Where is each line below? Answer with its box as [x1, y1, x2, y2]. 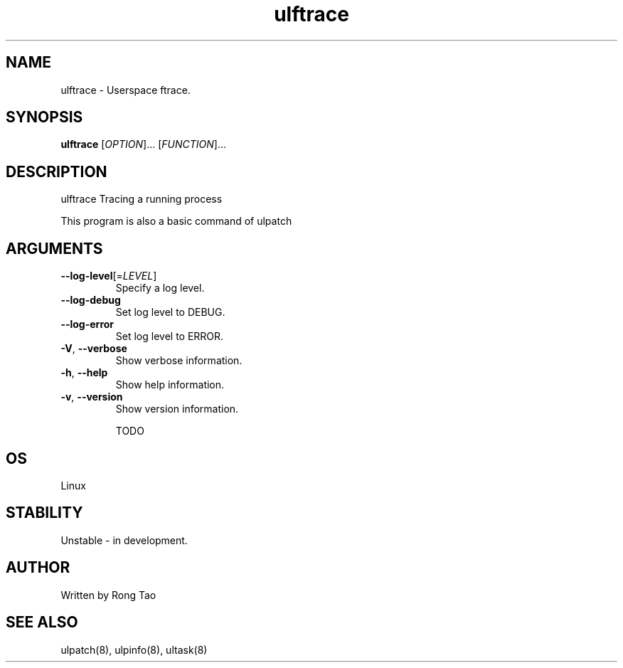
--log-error [60, 318, 115, 331]
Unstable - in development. [60, 534, 188, 546]
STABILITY [6, 504, 83, 522]
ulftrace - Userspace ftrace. [60, 83, 191, 96]
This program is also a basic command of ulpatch [60, 215, 292, 228]
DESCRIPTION [6, 162, 107, 181]
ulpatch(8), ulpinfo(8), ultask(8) [60, 643, 208, 656]
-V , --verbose [60, 342, 127, 355]
